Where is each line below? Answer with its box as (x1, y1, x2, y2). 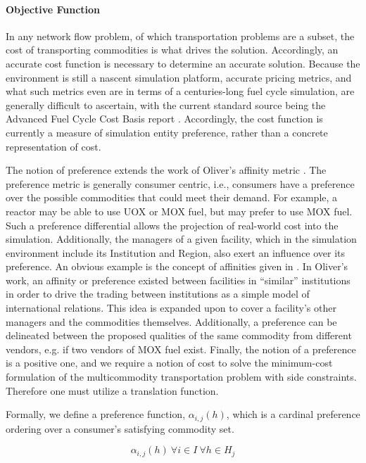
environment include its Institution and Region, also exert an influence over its (6, 245, 346, 260)
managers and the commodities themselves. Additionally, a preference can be (6, 314, 337, 329)
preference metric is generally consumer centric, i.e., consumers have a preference (6, 176, 355, 191)
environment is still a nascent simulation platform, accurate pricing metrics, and (6, 70, 352, 84)
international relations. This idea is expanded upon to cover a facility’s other (6, 300, 336, 315)
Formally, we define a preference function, (6, 407, 186, 421)
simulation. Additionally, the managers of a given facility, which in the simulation (6, 231, 357, 246)
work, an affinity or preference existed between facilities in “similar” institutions (6, 272, 351, 287)
